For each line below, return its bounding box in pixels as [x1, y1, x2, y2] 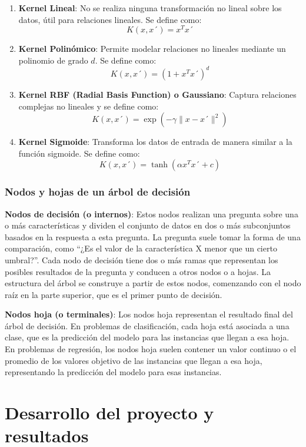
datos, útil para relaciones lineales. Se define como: [18, 13, 202, 25]
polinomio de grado [18, 54, 88, 66]
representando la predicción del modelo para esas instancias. [5, 366, 222, 378]
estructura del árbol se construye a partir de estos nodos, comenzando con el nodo [5, 277, 301, 289]
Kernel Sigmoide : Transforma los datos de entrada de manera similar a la [18, 135, 292, 148]
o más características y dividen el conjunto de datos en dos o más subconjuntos [5, 219, 291, 231]
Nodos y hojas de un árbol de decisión [5, 184, 191, 199]
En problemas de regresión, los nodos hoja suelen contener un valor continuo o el [5, 343, 297, 355]
